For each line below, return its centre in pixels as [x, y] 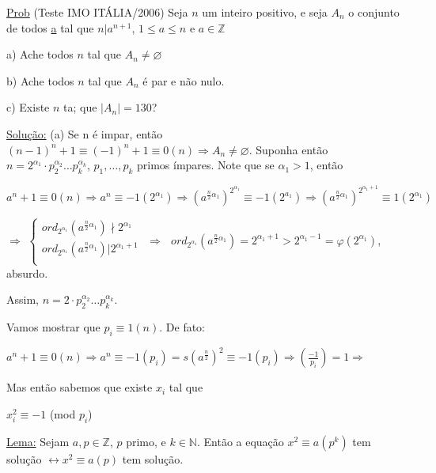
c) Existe [28, 107]
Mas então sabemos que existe [80, 387]
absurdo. [27, 272]
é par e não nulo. [184, 80]
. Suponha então [288, 149]
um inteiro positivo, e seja [265, 12]
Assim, [23, 299]
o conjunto [374, 12]
